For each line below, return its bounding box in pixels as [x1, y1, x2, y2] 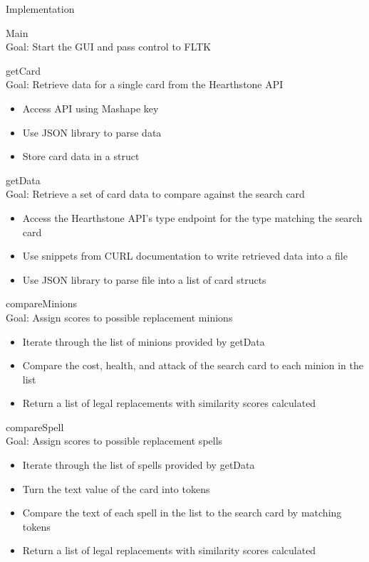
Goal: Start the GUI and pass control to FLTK [6, 39, 212, 54]
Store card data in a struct [22, 149, 140, 164]
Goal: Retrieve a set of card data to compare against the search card [6, 186, 305, 201]
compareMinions [6, 296, 78, 311]
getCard [6, 63, 41, 78]
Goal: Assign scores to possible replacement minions [6, 309, 233, 324]
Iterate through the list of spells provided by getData [22, 457, 255, 472]
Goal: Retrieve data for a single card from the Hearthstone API [6, 77, 284, 92]
